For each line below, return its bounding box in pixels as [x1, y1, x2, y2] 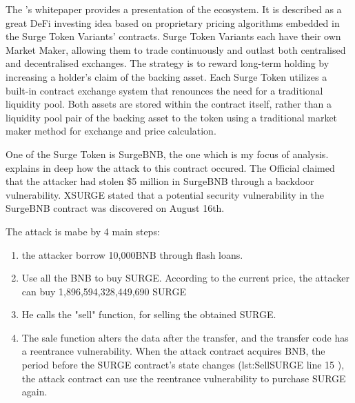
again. [21, 384, 48, 399]
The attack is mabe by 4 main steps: [6, 224, 160, 238]
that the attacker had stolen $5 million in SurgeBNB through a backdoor [6, 174, 314, 188]
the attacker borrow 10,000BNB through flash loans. [21, 247, 243, 262]
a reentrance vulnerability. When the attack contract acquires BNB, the [21, 344, 325, 358]
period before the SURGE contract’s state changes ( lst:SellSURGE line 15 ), [21, 357, 345, 372]
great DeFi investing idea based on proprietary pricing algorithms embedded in [6, 15, 340, 30]
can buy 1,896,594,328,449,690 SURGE [21, 284, 186, 298]
